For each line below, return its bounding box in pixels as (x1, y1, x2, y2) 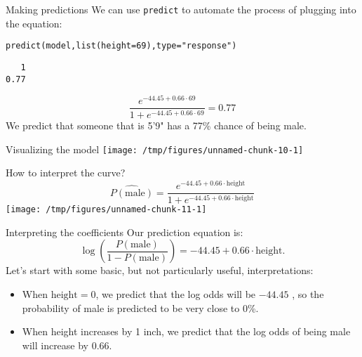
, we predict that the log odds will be (95, 286, 256, 301)
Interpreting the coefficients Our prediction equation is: (6, 224, 243, 239)
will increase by (22, 337, 89, 352)
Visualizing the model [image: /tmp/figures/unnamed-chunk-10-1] (6, 141, 304, 156)
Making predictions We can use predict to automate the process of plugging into (6, 2, 356, 16)
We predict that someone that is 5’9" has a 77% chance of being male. (6, 118, 307, 133)
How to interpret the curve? (6, 165, 126, 180)
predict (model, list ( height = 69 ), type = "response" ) (6, 41, 237, 51)
